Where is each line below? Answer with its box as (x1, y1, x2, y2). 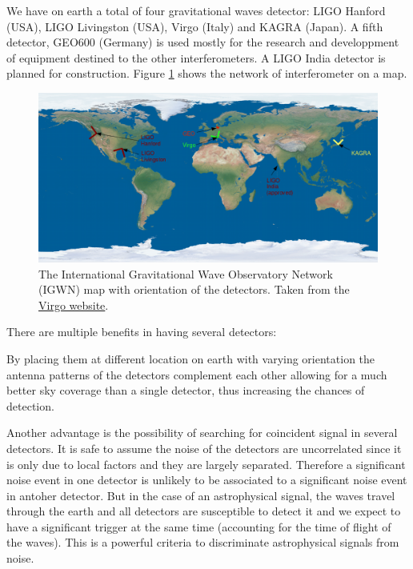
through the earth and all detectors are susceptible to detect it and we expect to (6, 503, 401, 519)
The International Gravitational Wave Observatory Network (38, 265, 333, 282)
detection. (6, 397, 54, 414)
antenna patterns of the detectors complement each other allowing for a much (6, 366, 387, 383)
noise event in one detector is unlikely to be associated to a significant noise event (6, 471, 407, 488)
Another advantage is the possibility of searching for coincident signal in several (6, 424, 398, 441)
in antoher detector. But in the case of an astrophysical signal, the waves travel (6, 487, 395, 503)
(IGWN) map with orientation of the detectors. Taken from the (38, 281, 350, 298)
